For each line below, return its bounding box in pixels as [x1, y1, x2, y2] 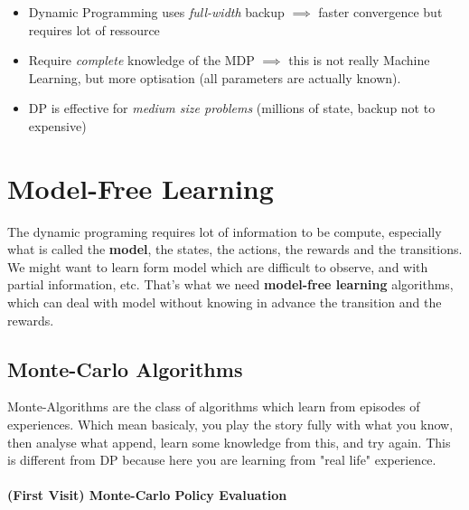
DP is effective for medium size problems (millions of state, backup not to [28, 99, 436, 118]
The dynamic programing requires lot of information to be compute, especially [7, 222, 442, 241]
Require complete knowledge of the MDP [28, 51, 255, 70]
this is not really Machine [288, 51, 430, 70]
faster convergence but [318, 3, 443, 21]
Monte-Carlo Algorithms [7, 354, 243, 382]
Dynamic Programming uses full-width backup [28, 3, 285, 21]
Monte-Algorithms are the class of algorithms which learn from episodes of [7, 397, 420, 416]
